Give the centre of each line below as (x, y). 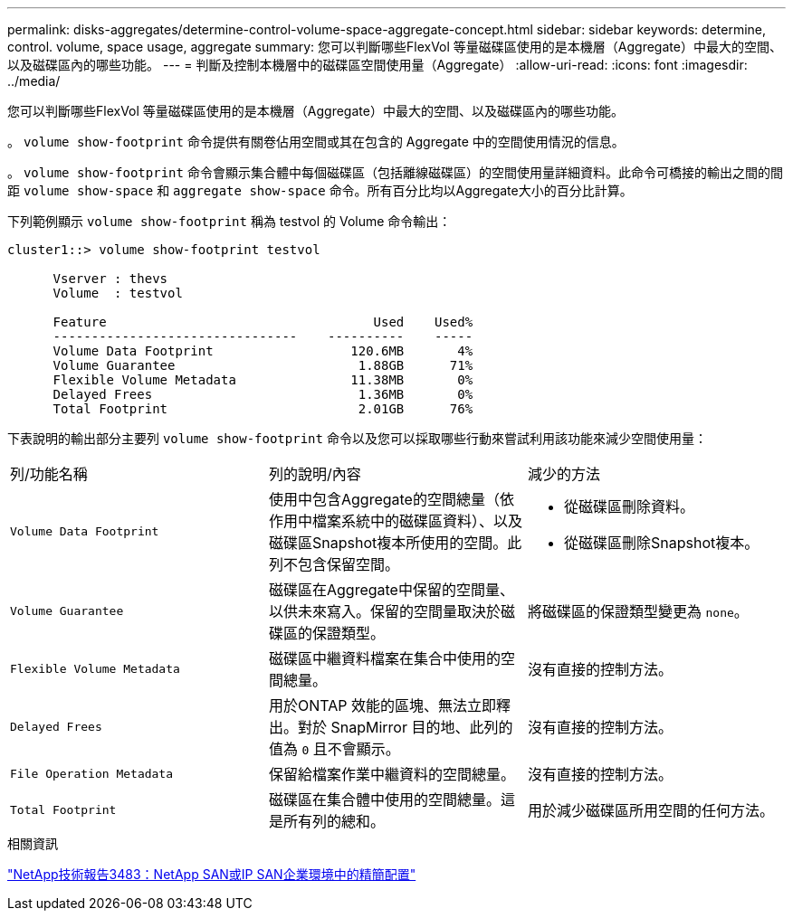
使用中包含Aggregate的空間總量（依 (391, 499)
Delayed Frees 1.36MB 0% (263, 394)
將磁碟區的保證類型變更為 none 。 (638, 611)
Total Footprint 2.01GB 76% (263, 409)
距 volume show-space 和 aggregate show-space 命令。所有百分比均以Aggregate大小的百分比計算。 (320, 190)
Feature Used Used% (263, 322)
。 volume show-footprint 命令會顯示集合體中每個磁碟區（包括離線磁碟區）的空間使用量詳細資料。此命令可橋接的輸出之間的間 (395, 172)
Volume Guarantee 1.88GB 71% (263, 365)
